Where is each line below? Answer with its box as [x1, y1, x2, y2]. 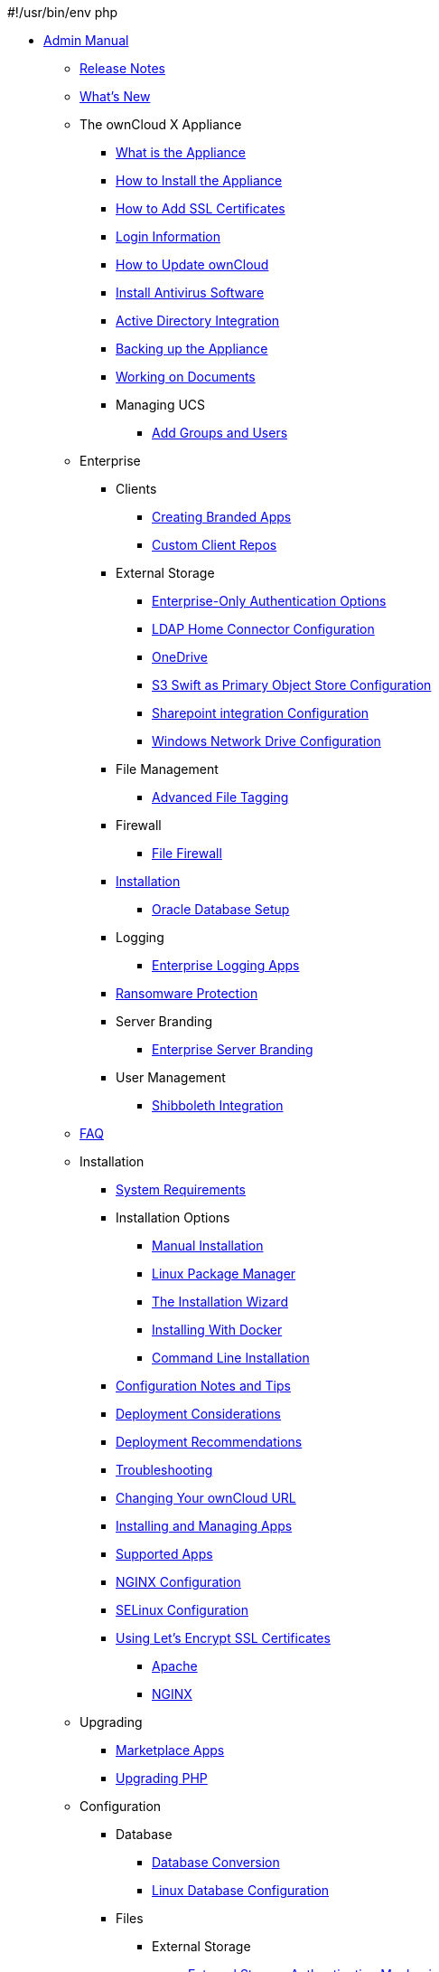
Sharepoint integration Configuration [152, 705, 369, 721]
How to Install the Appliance [116, 173, 283, 188]
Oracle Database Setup [152, 901, 290, 917]
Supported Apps [116, 1546, 213, 1562]
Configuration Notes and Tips [116, 1378, 291, 1393]
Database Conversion [152, 1854, 280, 1870]
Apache [152, 1658, 198, 1674]
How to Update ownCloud [116, 257, 269, 272]
